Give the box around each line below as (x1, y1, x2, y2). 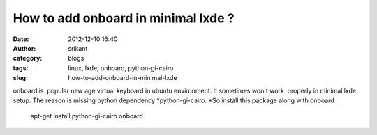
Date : (13, 35, 29, 43)
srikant (68, 44, 88, 52)
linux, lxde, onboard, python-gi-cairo (68, 63, 174, 72)
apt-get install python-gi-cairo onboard (30, 112, 143, 120)
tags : (13, 63, 29, 72)
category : (13, 54, 43, 63)
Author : (13, 44, 36, 52)
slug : (13, 74, 28, 82)
